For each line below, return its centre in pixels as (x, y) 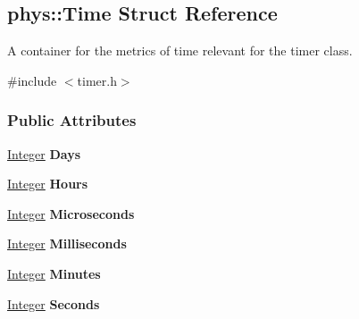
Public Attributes (72, 120)
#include (32, 80)
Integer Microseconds (71, 213)
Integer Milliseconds (67, 243)
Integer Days (44, 153)
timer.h (97, 80)
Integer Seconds (54, 303)
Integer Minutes (54, 273)
